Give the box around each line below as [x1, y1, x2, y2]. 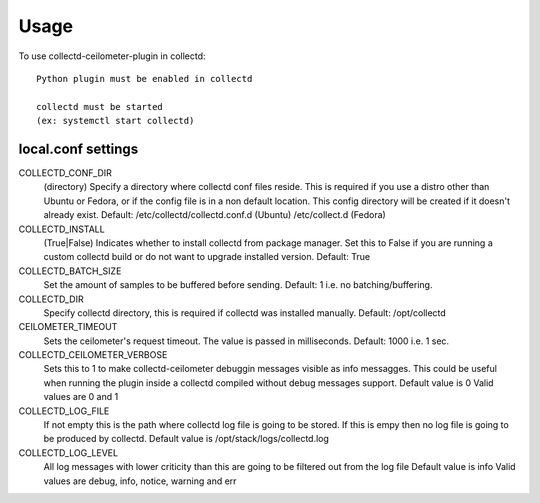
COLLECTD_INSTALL [18, 223, 105, 235]
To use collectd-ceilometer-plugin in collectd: [18, 50, 206, 62]
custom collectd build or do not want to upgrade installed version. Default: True [43, 251, 370, 263]
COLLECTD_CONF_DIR [18, 167, 112, 179]
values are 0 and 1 [43, 391, 119, 403]
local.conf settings [18, 140, 139, 157]
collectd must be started [36, 101, 164, 112]
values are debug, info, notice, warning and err [43, 475, 237, 487]
